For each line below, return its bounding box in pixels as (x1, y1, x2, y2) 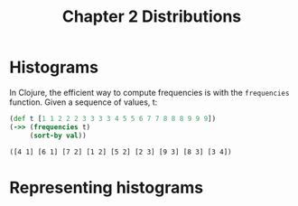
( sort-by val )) (29, 131, 88, 140)
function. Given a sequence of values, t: (9, 97, 158, 108)
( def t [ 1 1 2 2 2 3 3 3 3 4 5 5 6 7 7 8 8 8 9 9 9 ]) (9, 114, 217, 123)
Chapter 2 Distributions (61, 6, 242, 27)
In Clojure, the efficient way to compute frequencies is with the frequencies (9, 87, 290, 98)
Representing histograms (9, 177, 204, 198)
